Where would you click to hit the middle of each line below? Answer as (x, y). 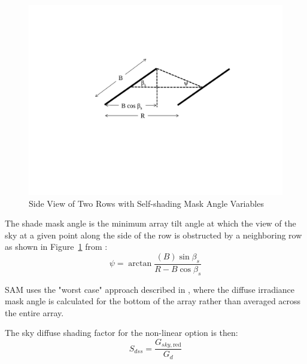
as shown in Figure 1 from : (56, 247)
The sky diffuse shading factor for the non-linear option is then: (121, 333)
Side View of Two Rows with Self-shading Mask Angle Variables (146, 203)
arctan (140, 264)
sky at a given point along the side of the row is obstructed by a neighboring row (153, 235)
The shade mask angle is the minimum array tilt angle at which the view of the (151, 223)
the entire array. (34, 312)
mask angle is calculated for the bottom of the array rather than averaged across (153, 301)
